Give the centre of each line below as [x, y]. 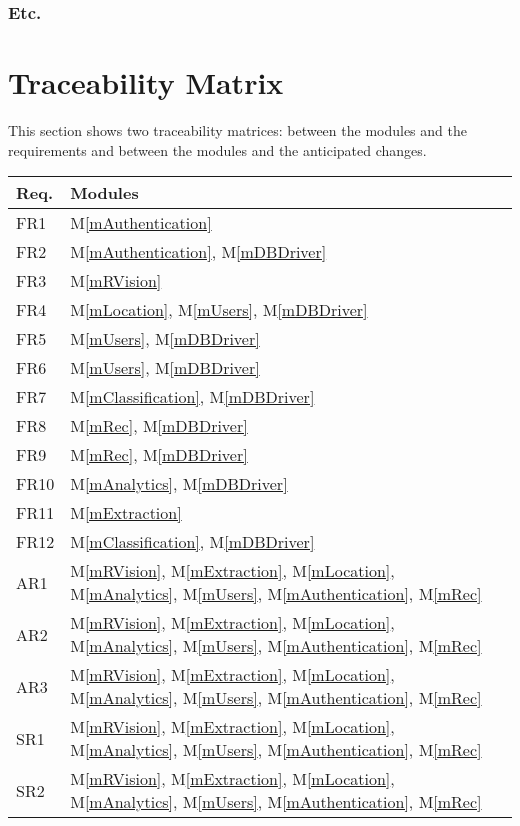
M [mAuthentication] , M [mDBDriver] [198, 252]
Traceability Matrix [146, 82]
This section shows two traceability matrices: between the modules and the [237, 129]
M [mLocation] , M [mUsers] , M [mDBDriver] [219, 310]
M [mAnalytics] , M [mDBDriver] [179, 484]
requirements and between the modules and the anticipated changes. [217, 149]
